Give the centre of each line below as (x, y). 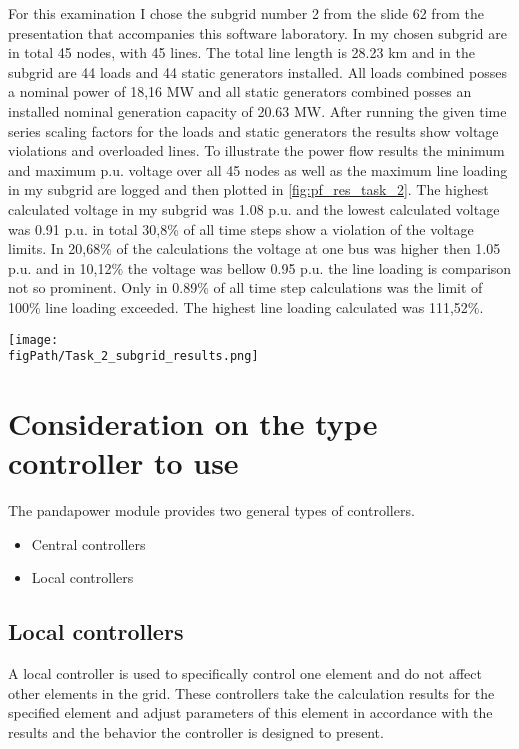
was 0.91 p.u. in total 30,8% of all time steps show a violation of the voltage (241, 228)
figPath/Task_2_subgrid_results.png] (133, 356)
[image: (33, 339)
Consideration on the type (193, 423)
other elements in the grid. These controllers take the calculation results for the (251, 692)
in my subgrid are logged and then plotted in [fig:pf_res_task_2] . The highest (248, 189)
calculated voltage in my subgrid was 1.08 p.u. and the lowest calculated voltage (254, 208)
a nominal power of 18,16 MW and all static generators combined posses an (240, 91)
